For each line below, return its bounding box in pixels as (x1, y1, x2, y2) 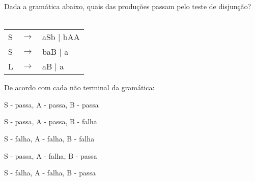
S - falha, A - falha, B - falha (4, 133, 95, 143)
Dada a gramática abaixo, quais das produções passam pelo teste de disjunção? (4, 1, 251, 11)
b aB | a (42, 46, 69, 58)
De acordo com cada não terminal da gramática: (4, 82, 155, 93)
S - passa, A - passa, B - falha (4, 116, 97, 127)
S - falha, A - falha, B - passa (4, 167, 96, 178)
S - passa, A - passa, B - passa (4, 99, 99, 110)
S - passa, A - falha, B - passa (4, 150, 97, 161)
